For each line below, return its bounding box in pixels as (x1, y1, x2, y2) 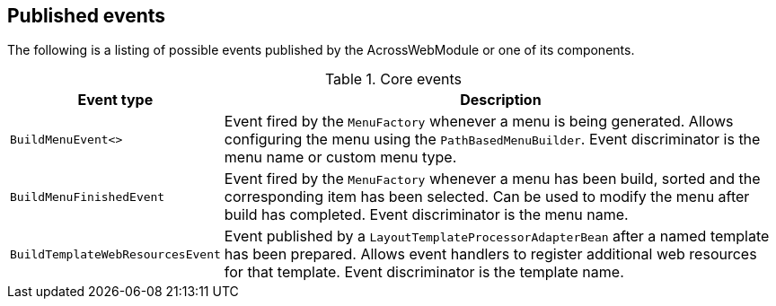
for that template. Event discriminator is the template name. (224, 263, 624, 282)
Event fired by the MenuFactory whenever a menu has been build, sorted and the (224, 170, 761, 188)
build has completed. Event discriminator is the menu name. (224, 205, 629, 224)
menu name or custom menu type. (224, 148, 457, 167)
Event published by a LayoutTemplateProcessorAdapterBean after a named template (224, 227, 770, 246)
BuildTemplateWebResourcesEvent (10, 247, 221, 261)
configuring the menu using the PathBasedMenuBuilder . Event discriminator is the (224, 130, 761, 149)
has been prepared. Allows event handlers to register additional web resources (224, 245, 757, 264)
